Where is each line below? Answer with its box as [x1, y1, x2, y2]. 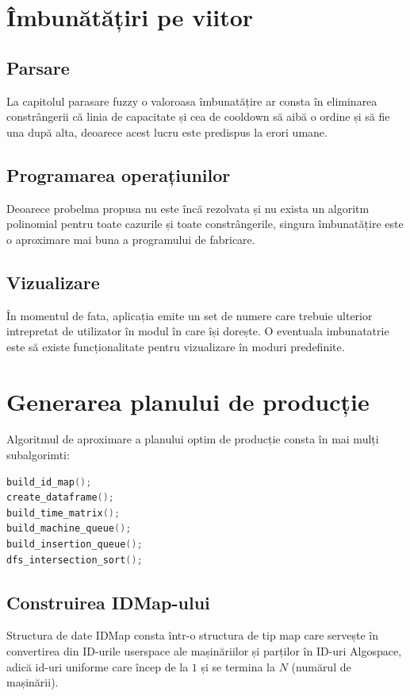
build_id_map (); [6, 476, 92, 488]
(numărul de [291, 658, 351, 675]
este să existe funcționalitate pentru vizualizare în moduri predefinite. [6, 338, 345, 354]
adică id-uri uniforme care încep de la [6, 658, 189, 675]
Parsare [6, 55, 70, 79]
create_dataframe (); [6, 492, 115, 504]
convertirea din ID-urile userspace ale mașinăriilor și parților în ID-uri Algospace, [6, 643, 402, 659]
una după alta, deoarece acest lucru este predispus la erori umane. [6, 123, 328, 140]
